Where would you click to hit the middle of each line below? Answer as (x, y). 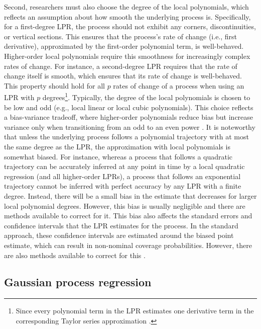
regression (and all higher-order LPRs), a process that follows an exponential (122, 176)
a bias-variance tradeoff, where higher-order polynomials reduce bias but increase (129, 117)
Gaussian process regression (78, 282)
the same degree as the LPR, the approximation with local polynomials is (117, 146)
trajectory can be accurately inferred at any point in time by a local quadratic (124, 166)
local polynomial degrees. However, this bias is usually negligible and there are (125, 205)
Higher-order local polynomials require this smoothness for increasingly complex (127, 56)
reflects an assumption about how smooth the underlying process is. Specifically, (127, 16)
